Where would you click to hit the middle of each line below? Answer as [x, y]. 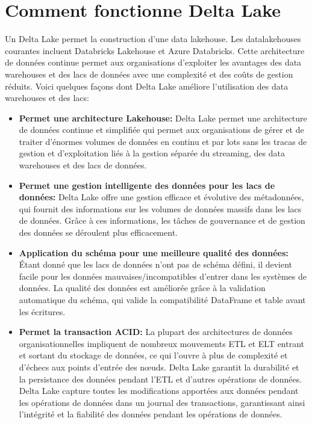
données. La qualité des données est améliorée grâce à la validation [142, 288]
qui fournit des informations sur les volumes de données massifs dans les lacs [160, 208]
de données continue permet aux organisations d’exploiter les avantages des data [153, 62]
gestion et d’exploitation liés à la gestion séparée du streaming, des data [152, 153]
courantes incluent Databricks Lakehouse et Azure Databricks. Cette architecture [155, 50]
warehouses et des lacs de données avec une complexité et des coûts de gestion [149, 74]
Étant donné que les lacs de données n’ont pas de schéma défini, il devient [156, 264]
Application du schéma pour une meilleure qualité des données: [154, 252]
